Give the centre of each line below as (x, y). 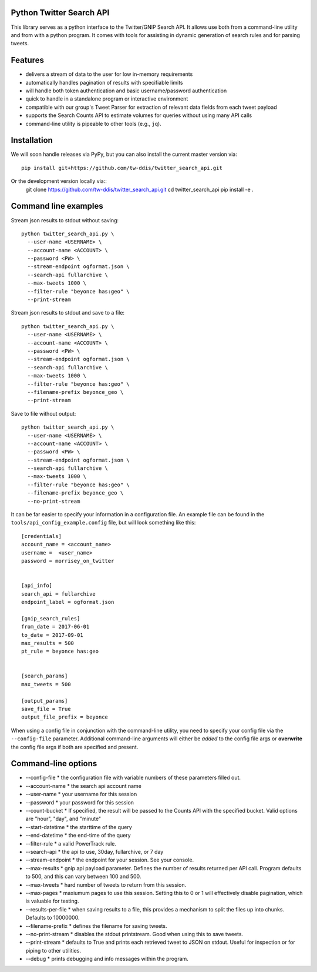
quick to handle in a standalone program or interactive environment (107, 99)
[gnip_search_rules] (51, 618)
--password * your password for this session (80, 802)
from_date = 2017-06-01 (55, 627)
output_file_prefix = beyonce (65, 717)
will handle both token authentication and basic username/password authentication (126, 91)
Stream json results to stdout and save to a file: (68, 313)
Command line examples (57, 206)
